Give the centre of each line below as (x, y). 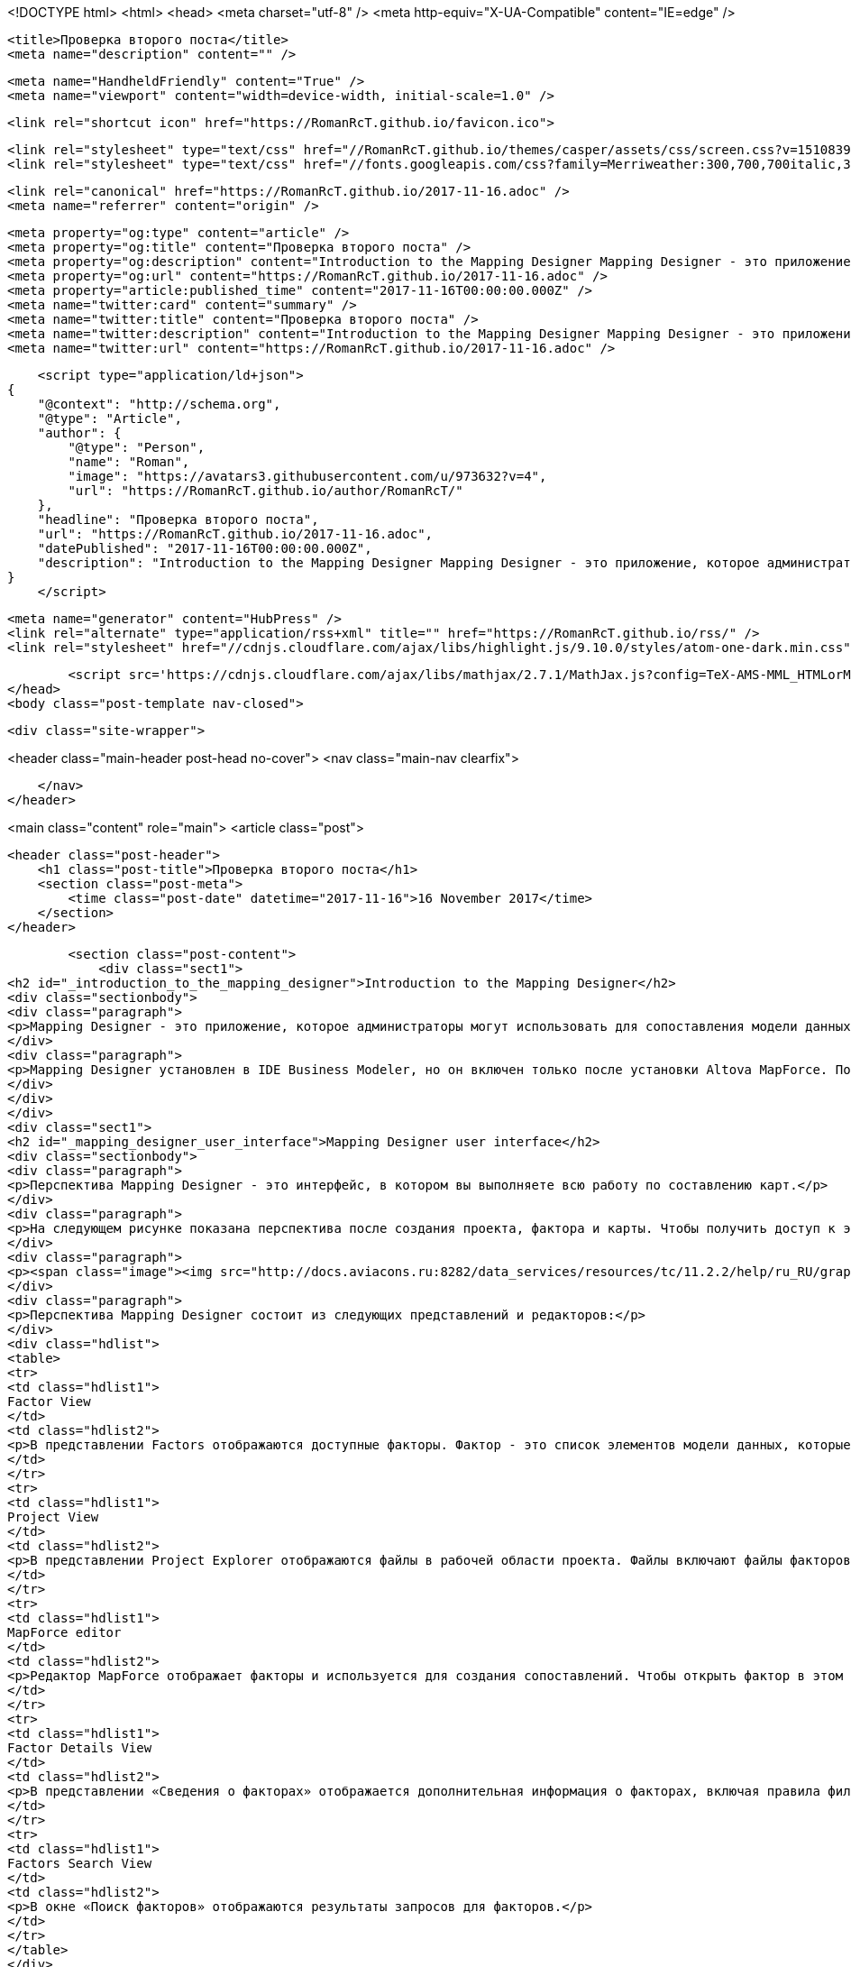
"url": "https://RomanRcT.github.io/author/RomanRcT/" (265, 491)
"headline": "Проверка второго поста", (178, 519)
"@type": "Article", (110, 418)
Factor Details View (80, 1748)
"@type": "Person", (137, 447)
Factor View (49, 1402)
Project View (53, 1517)
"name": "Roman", (129, 462)
